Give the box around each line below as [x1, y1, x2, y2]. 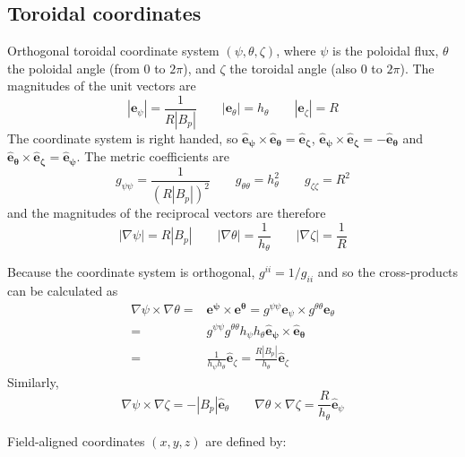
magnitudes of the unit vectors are [7, 76, 196, 95]
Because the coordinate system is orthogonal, [7, 263, 255, 281]
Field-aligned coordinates [7, 431, 145, 450]
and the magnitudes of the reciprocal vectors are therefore [7, 203, 326, 222]
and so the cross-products [317, 263, 459, 281]
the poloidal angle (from [7, 58, 140, 77]
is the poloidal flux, [332, 41, 439, 60]
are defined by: [205, 431, 287, 450]
